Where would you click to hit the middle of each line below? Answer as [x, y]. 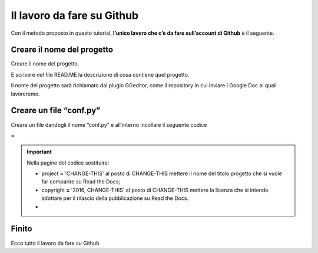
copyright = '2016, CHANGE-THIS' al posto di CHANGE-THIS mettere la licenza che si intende [155, 190]
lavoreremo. [26, 94]
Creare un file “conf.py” [56, 111]
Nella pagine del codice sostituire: [68, 163]
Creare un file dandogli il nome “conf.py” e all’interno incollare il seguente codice [109, 124]
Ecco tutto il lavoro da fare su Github [55, 243]
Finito [21, 229]
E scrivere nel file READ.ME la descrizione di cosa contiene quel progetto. [100, 74]
